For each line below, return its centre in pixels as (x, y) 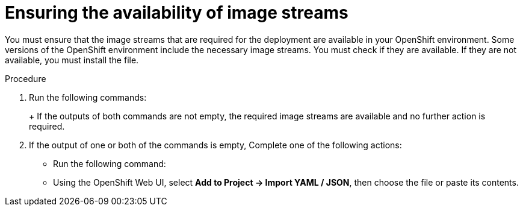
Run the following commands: (88, 97)
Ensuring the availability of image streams (177, 13)
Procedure (26, 78)
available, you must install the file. (72, 60)
